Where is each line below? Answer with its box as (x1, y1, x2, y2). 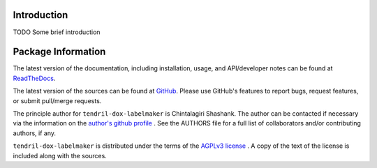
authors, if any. (13, 129, 56, 137)
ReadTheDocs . (13, 74, 56, 82)
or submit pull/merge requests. (13, 96, 102, 105)
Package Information (13, 46, 106, 58)
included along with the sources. (13, 151, 108, 160)
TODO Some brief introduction (13, 28, 101, 36)
